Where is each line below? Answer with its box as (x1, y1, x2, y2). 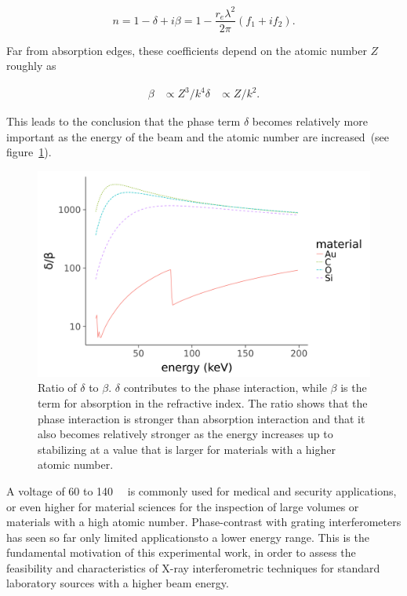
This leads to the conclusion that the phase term (6, 113, 241, 130)
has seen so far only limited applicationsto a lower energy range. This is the (6, 528, 369, 545)
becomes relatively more (252, 113, 368, 130)
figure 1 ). (6, 144, 52, 160)
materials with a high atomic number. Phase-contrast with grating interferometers (6, 514, 402, 530)
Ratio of (38, 379, 77, 396)
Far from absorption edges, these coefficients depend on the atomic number (6, 42, 367, 58)
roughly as (6, 57, 56, 74)
